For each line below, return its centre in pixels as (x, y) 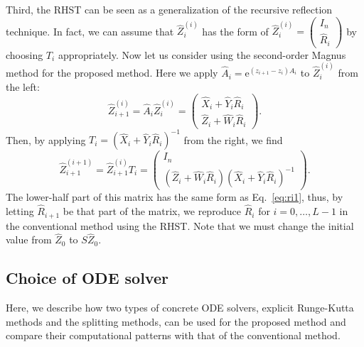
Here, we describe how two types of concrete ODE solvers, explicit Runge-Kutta (180, 308)
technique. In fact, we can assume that (90, 31)
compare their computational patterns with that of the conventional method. (173, 335)
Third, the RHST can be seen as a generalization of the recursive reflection (169, 9)
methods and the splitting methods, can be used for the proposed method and (176, 321)
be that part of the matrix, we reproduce (152, 211)
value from (29, 239)
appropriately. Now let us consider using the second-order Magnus (202, 54)
